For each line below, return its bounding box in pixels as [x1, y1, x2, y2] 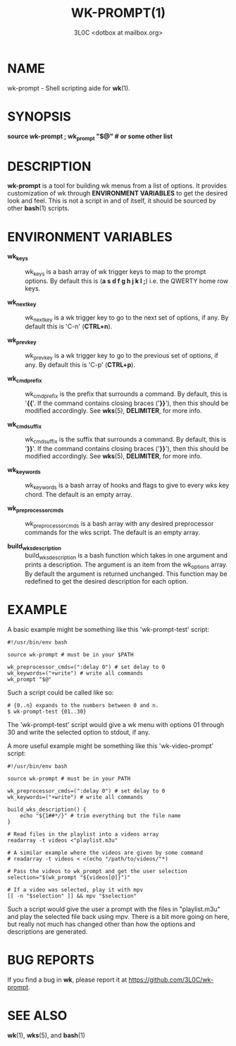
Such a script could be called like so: [7, 688, 114, 697]
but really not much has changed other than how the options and [7, 920, 196, 928]
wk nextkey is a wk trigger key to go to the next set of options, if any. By [25, 313, 229, 323]
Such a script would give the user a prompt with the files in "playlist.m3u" [7, 905, 221, 913]
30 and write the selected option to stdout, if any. [7, 728, 150, 736]
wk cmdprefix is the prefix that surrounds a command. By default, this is [25, 390, 228, 399]
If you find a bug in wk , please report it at [7, 975, 128, 984]
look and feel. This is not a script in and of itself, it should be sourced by [7, 196, 216, 205]
